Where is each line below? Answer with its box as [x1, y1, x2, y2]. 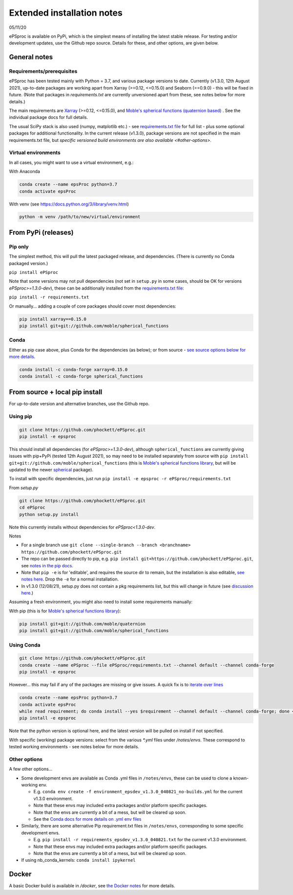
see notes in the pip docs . [21, 562, 73, 568]
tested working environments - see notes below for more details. [9, 744, 139, 750]
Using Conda [9, 641, 41, 648]
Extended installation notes [9, 7, 123, 18]
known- [233, 775, 249, 781]
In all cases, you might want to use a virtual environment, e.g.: [9, 159, 134, 165]
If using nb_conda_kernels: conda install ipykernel [21, 857, 136, 863]
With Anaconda [9, 169, 40, 175]
